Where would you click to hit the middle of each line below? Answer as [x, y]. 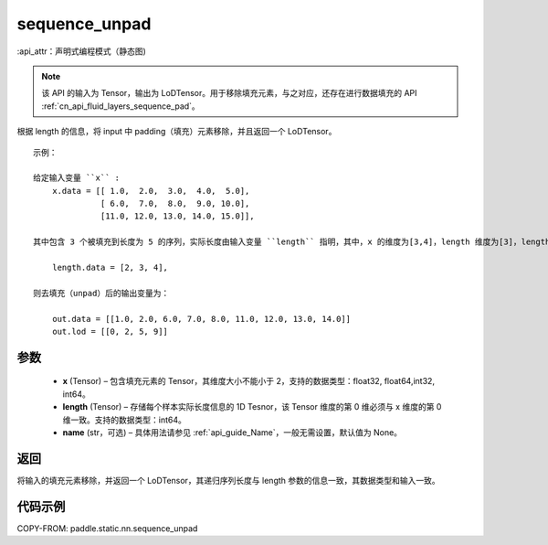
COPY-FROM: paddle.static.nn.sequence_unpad [107, 528]
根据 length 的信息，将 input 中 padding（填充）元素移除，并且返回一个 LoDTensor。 [177, 132]
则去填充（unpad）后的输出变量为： [101, 293]
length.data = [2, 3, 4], [110, 268]
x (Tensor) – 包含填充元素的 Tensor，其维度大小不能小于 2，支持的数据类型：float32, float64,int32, [249, 381]
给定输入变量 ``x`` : [77, 178]
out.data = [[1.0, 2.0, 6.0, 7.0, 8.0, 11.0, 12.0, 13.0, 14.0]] [201, 319]
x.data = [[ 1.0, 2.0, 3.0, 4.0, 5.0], [151, 191]
